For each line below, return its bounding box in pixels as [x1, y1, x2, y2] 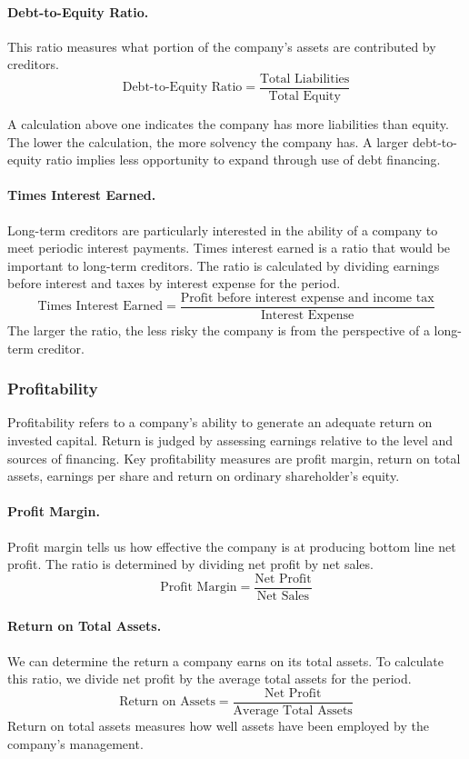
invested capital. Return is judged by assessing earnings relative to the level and [7, 431, 454, 450]
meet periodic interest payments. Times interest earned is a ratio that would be [7, 238, 451, 257]
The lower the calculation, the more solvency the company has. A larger [7, 132, 409, 151]
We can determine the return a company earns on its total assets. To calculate [7, 651, 444, 670]
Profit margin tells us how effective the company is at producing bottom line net [7, 536, 456, 555]
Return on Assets [119, 695, 215, 709]
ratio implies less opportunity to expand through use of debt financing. [45, 150, 441, 169]
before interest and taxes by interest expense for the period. [7, 274, 341, 293]
